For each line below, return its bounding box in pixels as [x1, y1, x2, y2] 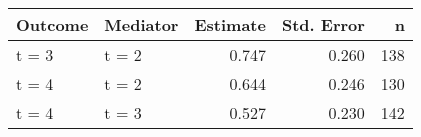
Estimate [194, 13, 266, 36]
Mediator [104, 13, 179, 36]
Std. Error [281, 13, 365, 36]
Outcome [16, 13, 89, 36]
